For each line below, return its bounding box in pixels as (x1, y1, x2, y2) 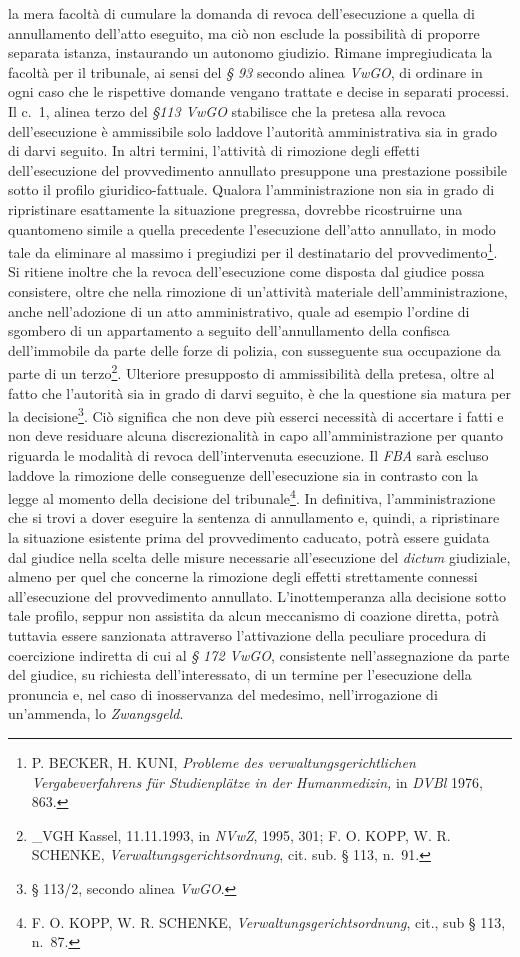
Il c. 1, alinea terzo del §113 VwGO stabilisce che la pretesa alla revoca (8, 100, 446, 121)
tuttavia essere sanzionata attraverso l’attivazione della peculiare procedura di (8, 625, 487, 646)
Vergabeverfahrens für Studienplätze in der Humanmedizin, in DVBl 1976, (31, 771, 483, 792)
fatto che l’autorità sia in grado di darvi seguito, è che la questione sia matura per (8, 382, 511, 403)
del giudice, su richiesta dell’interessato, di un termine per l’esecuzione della (8, 664, 472, 685)
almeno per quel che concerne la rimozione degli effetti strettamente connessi (8, 566, 478, 587)
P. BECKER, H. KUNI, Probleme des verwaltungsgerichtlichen (31, 752, 416, 772)
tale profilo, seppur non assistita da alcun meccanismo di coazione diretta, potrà (8, 605, 499, 626)
